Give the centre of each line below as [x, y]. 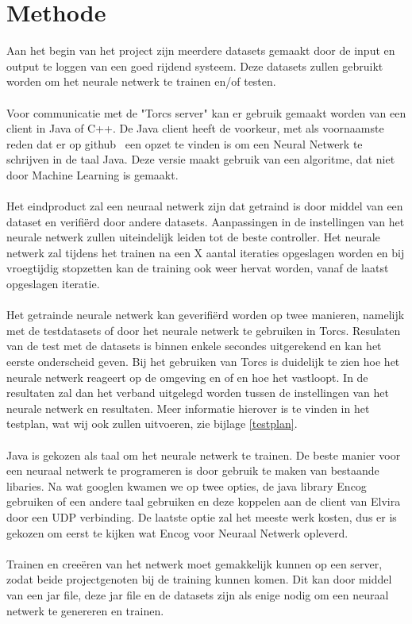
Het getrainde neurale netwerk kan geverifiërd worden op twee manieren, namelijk [206, 315]
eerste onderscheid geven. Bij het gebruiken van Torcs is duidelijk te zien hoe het [203, 361]
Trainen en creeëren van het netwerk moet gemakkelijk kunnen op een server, [194, 563]
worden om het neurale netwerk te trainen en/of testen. [141, 81]
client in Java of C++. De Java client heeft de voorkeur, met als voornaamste [195, 128]
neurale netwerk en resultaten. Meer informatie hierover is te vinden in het [188, 408]
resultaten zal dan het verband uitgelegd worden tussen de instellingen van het [198, 393]
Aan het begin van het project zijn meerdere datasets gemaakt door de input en [201, 50]
